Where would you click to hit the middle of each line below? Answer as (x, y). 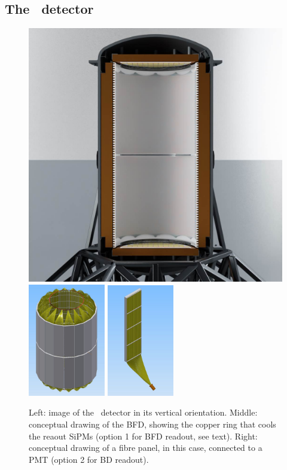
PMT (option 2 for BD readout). (89, 459)
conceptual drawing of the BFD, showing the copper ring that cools (152, 424)
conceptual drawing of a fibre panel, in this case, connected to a (146, 448)
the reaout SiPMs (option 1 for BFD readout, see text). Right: (143, 436)
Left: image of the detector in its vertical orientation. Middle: (143, 412)
